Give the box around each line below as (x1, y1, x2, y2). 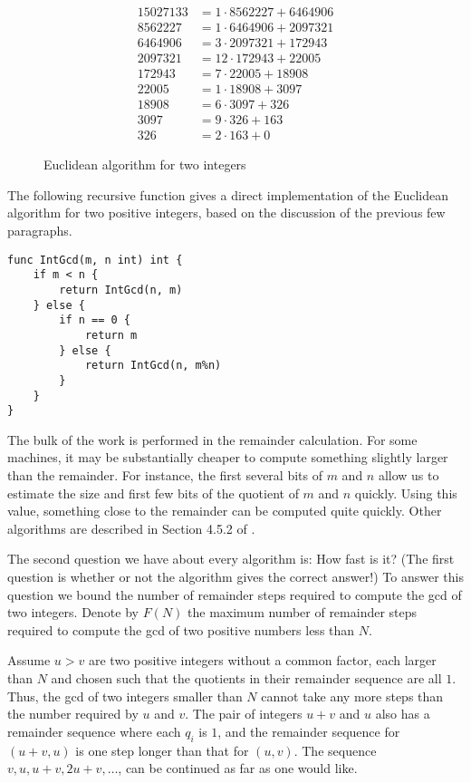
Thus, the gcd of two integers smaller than (7, 686, 243, 705)
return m (84, 328, 138, 342)
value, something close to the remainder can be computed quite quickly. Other (7, 501, 442, 520)
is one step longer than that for (75, 740, 249, 759)
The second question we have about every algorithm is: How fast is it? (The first (7, 549, 455, 568)
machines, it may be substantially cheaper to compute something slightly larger (7, 448, 448, 467)
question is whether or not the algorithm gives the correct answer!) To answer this (7, 567, 464, 586)
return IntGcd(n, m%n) (84, 359, 222, 372)
